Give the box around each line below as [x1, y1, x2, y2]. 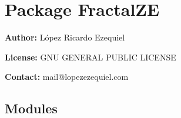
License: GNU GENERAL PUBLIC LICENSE [5, 50, 176, 63]
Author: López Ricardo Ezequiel [5, 31, 125, 43]
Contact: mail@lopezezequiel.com [5, 70, 129, 83]
